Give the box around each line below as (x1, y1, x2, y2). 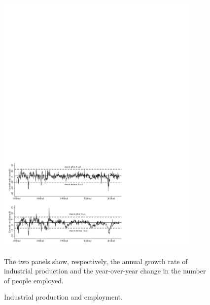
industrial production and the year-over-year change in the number (4, 266, 206, 276)
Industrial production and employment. (4, 292, 123, 302)
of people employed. (4, 275, 64, 285)
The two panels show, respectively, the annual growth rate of (4, 256, 188, 266)
